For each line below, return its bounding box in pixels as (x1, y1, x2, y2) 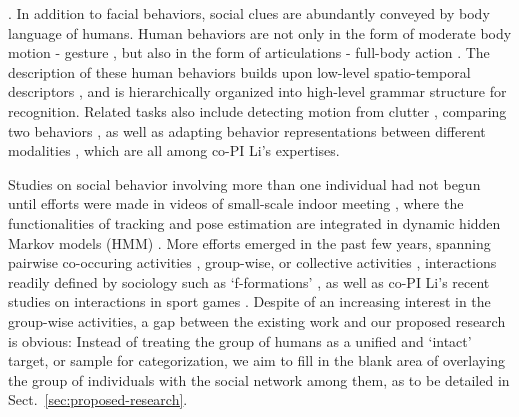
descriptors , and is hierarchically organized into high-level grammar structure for (8, 81, 507, 102)
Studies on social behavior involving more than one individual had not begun (8, 173, 481, 194)
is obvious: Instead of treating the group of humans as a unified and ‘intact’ (8, 330, 472, 351)
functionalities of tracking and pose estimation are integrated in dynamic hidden (8, 212, 501, 233)
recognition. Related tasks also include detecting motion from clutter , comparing (8, 100, 507, 121)
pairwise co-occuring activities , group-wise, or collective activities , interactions (8, 252, 497, 273)
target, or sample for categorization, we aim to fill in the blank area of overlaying (8, 350, 505, 371)
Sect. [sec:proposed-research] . (8, 389, 188, 410)
